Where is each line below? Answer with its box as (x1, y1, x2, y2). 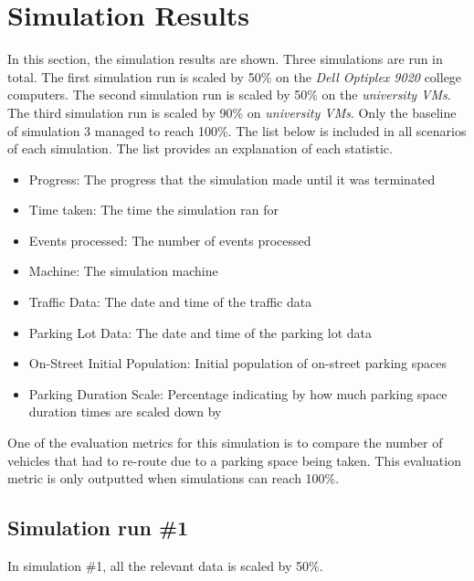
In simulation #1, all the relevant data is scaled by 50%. (7, 556, 323, 576)
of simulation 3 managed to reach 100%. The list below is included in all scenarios (7, 121, 467, 140)
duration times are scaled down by (28, 402, 222, 421)
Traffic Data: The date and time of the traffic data (28, 292, 312, 312)
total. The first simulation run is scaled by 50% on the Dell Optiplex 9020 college (7, 67, 462, 86)
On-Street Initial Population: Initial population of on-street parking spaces (28, 354, 447, 373)
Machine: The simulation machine (28, 261, 218, 280)
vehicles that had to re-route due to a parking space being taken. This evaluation (7, 450, 461, 470)
